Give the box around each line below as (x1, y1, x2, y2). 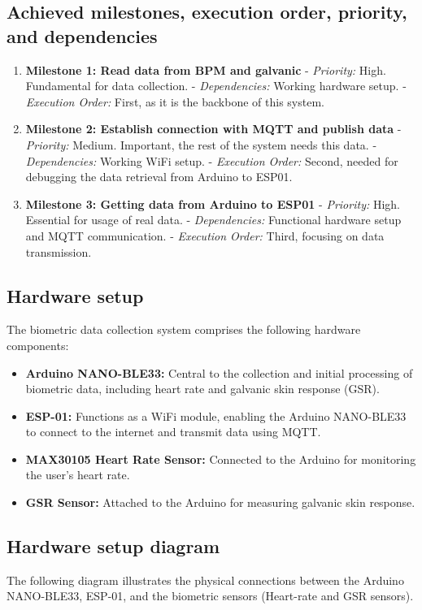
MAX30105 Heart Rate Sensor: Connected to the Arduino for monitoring (25, 450, 416, 467)
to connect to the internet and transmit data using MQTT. (25, 423, 321, 440)
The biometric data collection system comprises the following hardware (7, 321, 361, 338)
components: (7, 336, 69, 353)
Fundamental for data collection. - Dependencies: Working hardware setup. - (25, 77, 407, 94)
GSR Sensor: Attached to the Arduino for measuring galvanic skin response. (25, 494, 415, 511)
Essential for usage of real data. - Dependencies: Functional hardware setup (25, 211, 402, 228)
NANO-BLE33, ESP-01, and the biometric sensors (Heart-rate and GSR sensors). (7, 587, 414, 604)
